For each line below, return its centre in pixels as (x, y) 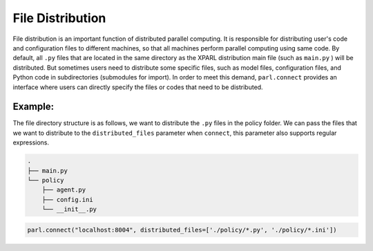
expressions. (31, 142)
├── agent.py (64, 190)
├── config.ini (67, 199)
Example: (34, 107)
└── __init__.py (69, 210)
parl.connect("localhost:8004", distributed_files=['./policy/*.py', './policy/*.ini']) (182, 230)
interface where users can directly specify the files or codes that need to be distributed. (138, 87)
